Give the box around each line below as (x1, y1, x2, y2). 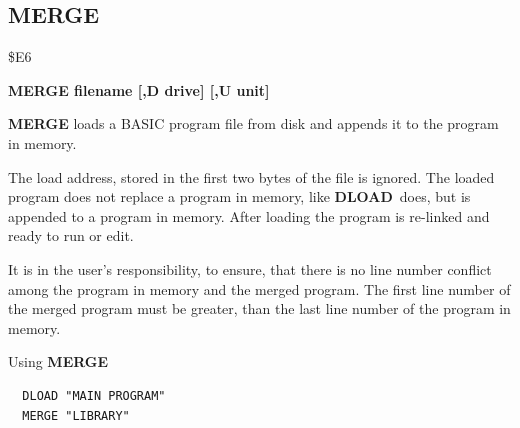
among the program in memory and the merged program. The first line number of (8, 278, 511, 299)
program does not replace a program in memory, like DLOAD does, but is (8, 186, 471, 207)
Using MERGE (8, 351, 109, 372)
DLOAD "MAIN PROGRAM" (22, 388, 166, 403)
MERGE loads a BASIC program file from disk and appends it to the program (8, 113, 499, 134)
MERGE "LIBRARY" (22, 408, 130, 423)
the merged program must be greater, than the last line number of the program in (8, 298, 511, 319)
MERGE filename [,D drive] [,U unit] (8, 79, 270, 100)
